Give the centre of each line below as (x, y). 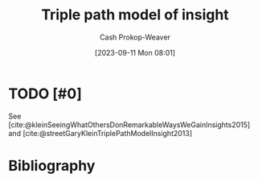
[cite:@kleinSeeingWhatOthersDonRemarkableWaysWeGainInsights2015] (129, 124)
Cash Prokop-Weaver (135, 37)
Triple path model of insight (135, 15)
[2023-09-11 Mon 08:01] (135, 52)
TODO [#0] (45, 93)
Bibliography (52, 165)
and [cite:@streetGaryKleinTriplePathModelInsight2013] (100, 133)
